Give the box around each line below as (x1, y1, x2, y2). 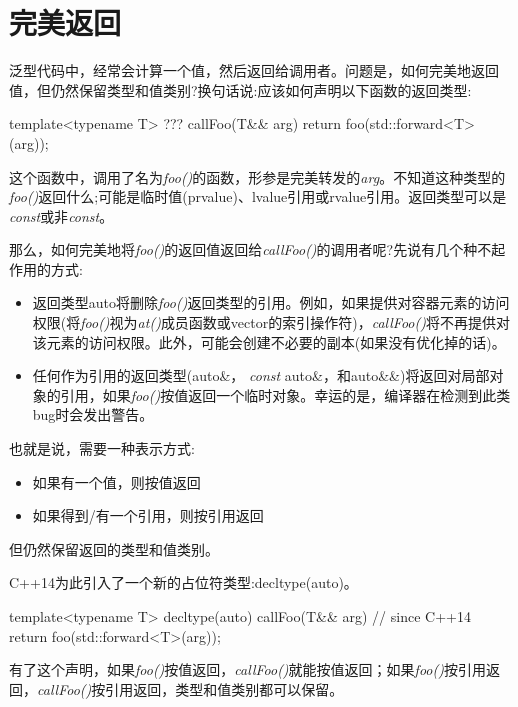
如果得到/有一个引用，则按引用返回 (32, 505, 264, 526)
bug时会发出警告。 (32, 404, 154, 425)
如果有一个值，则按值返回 (32, 471, 201, 492)
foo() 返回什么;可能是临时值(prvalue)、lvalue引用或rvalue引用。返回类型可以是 (9, 186, 507, 207)
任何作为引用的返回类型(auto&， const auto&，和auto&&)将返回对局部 (32, 365, 490, 386)
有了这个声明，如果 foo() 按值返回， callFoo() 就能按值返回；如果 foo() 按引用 (9, 659, 486, 680)
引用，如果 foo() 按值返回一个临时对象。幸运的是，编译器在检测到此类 (60, 384, 511, 405)
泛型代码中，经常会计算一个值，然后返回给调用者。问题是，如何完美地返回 (9, 60, 499, 81)
